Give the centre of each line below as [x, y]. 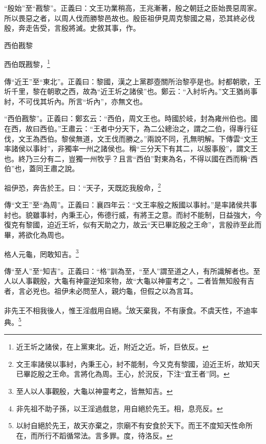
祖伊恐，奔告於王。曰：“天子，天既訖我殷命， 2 [83, 186]
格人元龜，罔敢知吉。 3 [41, 253]
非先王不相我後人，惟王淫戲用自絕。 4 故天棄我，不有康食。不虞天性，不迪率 [131, 309]
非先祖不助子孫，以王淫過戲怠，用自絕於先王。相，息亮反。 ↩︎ [119, 408]
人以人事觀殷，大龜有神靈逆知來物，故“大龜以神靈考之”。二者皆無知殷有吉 [129, 281]
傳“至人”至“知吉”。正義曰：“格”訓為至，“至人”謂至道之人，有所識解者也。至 [132, 271]
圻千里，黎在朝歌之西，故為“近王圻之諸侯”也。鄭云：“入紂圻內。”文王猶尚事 [131, 91]
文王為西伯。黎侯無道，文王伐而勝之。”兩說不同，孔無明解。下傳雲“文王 [138, 138]
